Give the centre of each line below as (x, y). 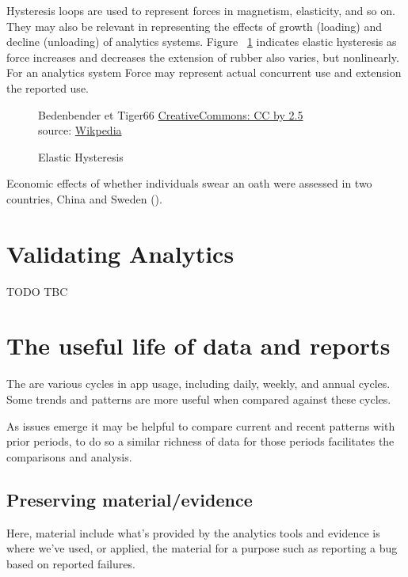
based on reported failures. (71, 563)
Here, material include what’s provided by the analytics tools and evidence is (193, 532)
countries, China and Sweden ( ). (84, 198)
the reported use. (48, 87)
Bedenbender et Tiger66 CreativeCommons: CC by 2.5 (171, 114)
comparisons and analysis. (69, 456)
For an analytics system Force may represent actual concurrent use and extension (204, 72)
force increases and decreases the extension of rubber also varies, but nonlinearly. (203, 57)
